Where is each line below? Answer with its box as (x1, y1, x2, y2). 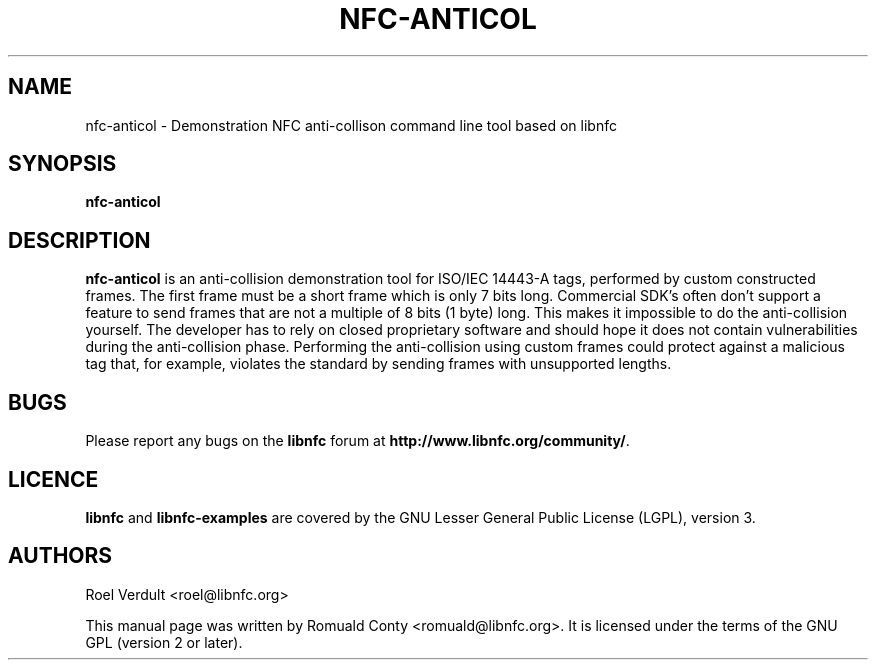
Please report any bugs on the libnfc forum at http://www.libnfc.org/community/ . (85, 432, 630, 450)
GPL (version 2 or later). (85, 633, 243, 651)
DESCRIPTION (8, 227, 151, 253)
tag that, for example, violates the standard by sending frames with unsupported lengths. (85, 355, 672, 373)
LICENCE (8, 466, 99, 492)
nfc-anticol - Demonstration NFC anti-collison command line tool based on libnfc (85, 116, 617, 134)
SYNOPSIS (8, 151, 117, 177)
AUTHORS (8, 543, 113, 569)
